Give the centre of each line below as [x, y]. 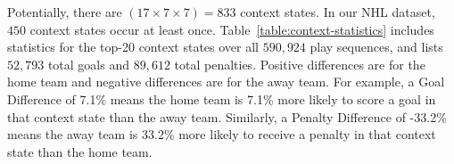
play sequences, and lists [376, 47]
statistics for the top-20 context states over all [133, 47]
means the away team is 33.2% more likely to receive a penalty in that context [222, 134]
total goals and [88, 64]
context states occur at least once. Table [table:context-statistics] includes [232, 29]
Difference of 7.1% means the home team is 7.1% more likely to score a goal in [222, 98]
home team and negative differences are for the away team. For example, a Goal [226, 82]
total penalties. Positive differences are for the [300, 64]
